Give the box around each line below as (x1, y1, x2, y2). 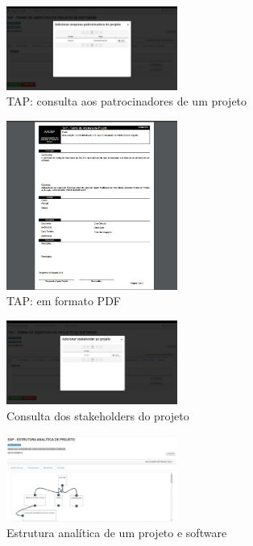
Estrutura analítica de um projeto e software (6, 524, 227, 541)
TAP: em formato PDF (6, 292, 121, 309)
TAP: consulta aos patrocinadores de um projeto (6, 93, 247, 110)
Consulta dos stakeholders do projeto (6, 407, 189, 424)
